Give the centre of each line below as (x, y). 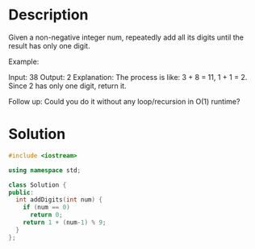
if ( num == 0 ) (46, 208)
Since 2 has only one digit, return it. (67, 86)
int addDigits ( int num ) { (59, 200)
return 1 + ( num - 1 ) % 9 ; (65, 222)
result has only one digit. (49, 45)
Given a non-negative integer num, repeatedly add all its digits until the (126, 37)
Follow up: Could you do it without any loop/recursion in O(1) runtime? (124, 101)
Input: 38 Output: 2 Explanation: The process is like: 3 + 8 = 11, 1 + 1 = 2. (128, 77)
